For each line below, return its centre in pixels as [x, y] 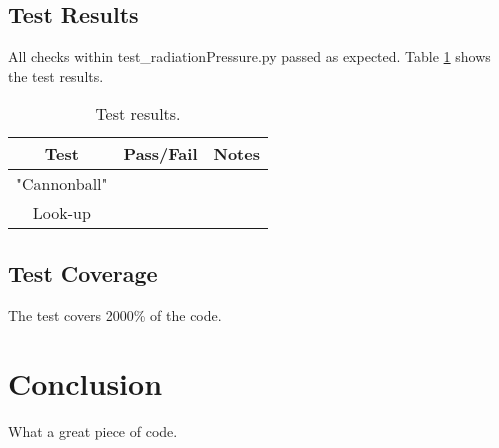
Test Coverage [83, 272]
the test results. [56, 75]
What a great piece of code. [93, 431]
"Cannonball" [62, 184]
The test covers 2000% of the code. [115, 314]
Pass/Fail [160, 154]
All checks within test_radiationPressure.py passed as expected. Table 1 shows [249, 56]
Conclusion [85, 383]
